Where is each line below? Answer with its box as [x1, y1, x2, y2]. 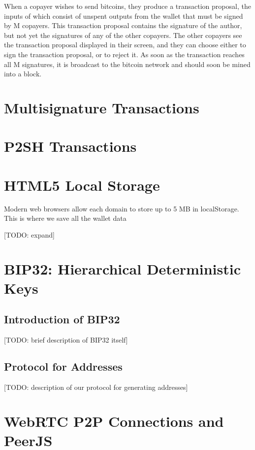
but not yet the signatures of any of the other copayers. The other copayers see [4, 30, 242, 40]
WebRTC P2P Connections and [4, 411, 224, 431]
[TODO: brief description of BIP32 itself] [4, 335, 128, 345]
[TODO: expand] [4, 229, 55, 240]
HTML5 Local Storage [4, 174, 160, 195]
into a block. [4, 69, 42, 79]
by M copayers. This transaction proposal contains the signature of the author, [4, 20, 242, 31]
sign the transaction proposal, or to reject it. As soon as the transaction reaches [4, 49, 245, 59]
